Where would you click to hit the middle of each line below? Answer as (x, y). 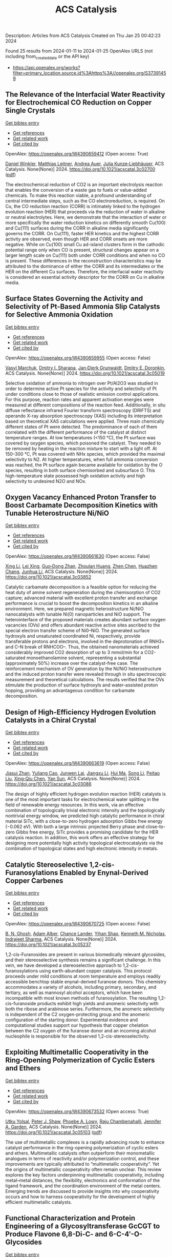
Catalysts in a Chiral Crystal (51, 720)
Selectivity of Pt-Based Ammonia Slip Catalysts (83, 307)
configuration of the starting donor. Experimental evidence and (72, 1020)
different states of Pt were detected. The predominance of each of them (81, 427)
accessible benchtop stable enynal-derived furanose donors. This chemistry (86, 982)
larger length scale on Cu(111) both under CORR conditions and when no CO (85, 255)
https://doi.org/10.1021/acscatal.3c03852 (48, 577)
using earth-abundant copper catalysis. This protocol (95, 971)
